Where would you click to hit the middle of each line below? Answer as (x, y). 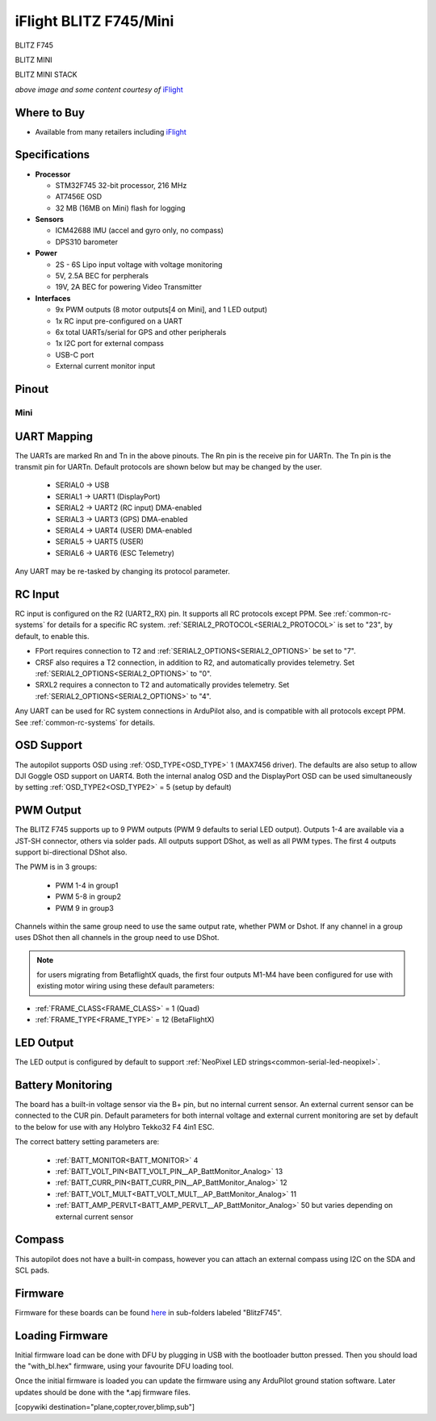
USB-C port (75, 354)
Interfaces (53, 298)
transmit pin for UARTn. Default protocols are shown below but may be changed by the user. (168, 467)
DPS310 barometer (87, 241)
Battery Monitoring (64, 1085)
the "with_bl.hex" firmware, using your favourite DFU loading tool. (124, 1366)
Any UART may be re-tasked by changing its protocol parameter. (122, 571)
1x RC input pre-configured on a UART (119, 321)
